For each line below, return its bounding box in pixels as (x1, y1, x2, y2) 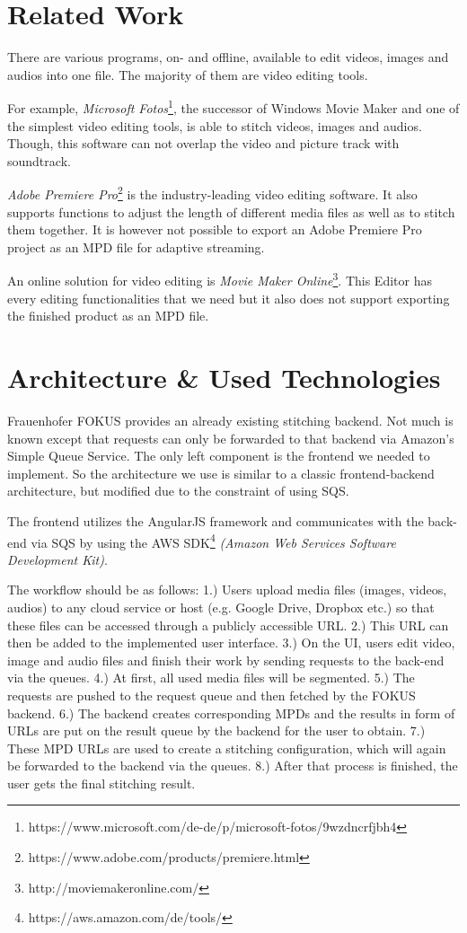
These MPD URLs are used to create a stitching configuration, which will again (7, 738, 446, 757)
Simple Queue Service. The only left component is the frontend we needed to (7, 446, 430, 465)
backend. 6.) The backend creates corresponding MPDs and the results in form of (7, 703, 455, 722)
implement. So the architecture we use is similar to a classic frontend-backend (7, 463, 435, 482)
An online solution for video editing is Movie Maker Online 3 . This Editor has (7, 268, 432, 290)
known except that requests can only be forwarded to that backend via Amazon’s (7, 428, 454, 447)
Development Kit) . (7, 550, 108, 568)
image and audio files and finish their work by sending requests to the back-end (7, 650, 445, 669)
